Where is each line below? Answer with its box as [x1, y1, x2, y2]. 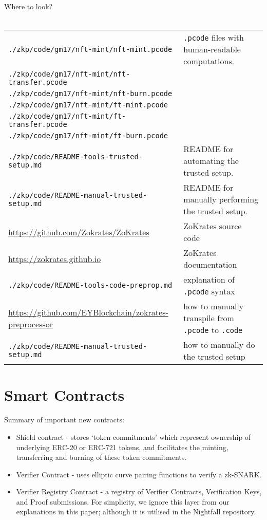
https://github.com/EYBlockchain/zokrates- [8, 306, 168, 318]
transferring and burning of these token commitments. [16, 452, 187, 462]
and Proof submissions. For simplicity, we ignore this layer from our [16, 496, 230, 507]
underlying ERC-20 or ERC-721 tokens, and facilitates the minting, [16, 441, 228, 452]
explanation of [183, 273, 235, 286]
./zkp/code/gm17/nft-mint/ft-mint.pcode [8, 101, 168, 109]
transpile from [183, 312, 234, 324]
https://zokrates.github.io [8, 252, 101, 265]
